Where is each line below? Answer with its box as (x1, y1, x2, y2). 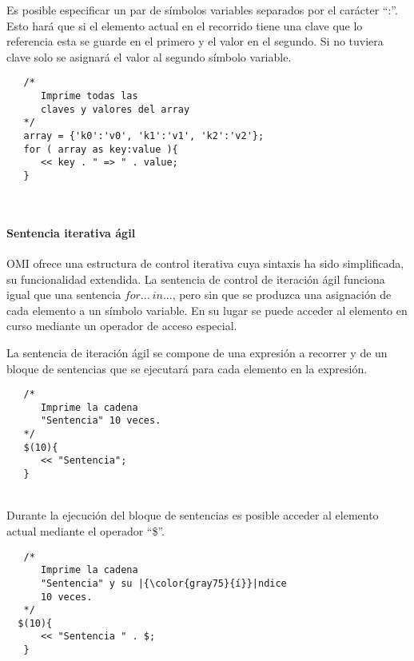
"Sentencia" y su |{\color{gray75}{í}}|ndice (40, 577, 287, 589)
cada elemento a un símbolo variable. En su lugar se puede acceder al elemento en (6, 301, 408, 318)
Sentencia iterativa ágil (6, 224, 136, 241)
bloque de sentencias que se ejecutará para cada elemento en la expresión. (6, 360, 368, 376)
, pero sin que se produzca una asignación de (172, 286, 392, 303)
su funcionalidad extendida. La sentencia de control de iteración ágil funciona (6, 270, 385, 287)
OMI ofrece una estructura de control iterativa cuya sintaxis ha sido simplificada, (6, 255, 404, 272)
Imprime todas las (40, 90, 138, 102)
